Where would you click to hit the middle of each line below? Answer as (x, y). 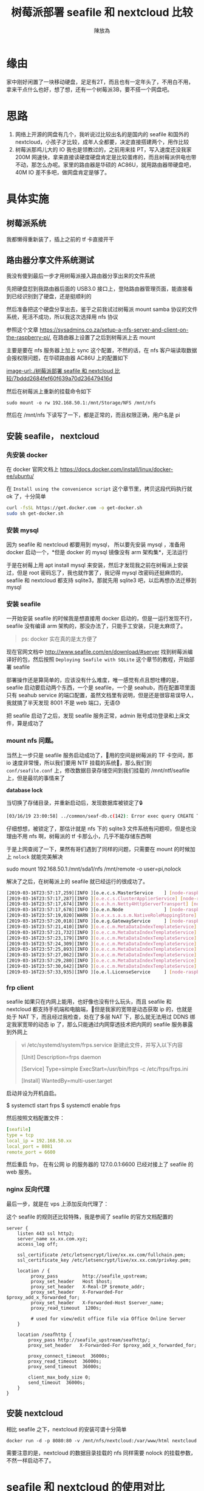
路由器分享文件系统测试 (50, 260)
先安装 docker (27, 455)
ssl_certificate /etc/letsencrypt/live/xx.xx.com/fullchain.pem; (102, 1255)
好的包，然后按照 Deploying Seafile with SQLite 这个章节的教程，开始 (100, 659)
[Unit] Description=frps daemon (61, 1057)
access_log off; (38, 1244)
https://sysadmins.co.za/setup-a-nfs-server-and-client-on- (114, 330)
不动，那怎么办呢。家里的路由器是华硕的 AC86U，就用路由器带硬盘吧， (104, 164)
